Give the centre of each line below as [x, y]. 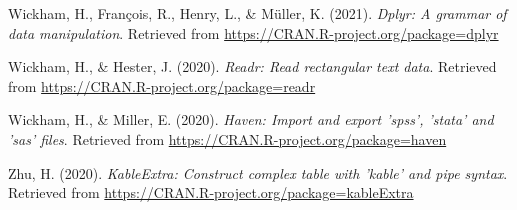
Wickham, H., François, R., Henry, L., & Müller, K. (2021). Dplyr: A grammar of [257, 13]
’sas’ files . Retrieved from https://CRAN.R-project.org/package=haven [227, 138]
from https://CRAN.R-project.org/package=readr [162, 85]
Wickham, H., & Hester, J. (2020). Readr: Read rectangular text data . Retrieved [252, 66]
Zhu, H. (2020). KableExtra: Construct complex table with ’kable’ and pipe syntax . [258, 172]
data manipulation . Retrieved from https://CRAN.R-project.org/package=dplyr [253, 32]
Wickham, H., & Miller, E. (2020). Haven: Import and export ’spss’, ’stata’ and [251, 119]
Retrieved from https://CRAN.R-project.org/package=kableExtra [211, 192]
